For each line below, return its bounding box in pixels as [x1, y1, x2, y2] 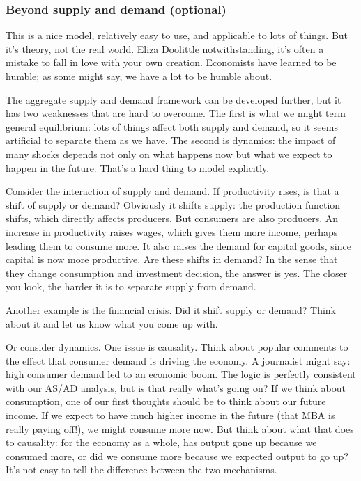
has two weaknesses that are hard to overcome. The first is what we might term [6, 106, 346, 120]
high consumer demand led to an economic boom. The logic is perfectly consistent [6, 367, 356, 381]
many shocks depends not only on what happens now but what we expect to [6, 146, 332, 161]
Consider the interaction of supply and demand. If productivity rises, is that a [6, 184, 339, 198]
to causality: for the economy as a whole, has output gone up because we [6, 435, 317, 450]
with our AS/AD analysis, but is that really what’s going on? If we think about [6, 380, 346, 395]
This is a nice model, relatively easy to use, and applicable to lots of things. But [6, 28, 348, 42]
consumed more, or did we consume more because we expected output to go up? [6, 448, 348, 463]
